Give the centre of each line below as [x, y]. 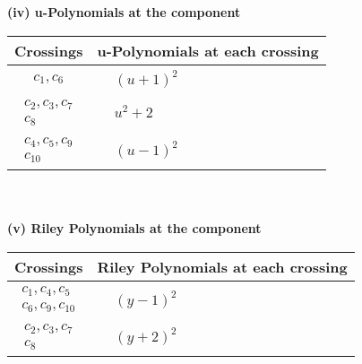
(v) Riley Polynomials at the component [134, 228]
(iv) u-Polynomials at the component [124, 12]
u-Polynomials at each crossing [208, 50]
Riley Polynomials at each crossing [222, 266]
